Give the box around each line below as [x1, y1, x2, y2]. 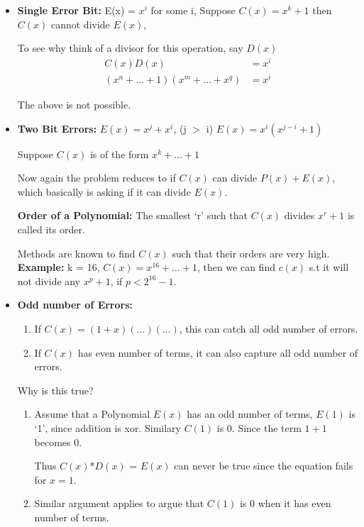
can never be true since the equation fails [174, 458, 353, 473]
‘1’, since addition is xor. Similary [34, 420, 181, 435]
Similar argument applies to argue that [34, 496, 204, 511]
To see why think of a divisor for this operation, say [17, 40, 243, 55]
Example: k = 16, [17, 260, 100, 274]
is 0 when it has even [240, 496, 331, 511]
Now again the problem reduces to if [17, 170, 176, 185]
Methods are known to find [17, 245, 136, 260]
